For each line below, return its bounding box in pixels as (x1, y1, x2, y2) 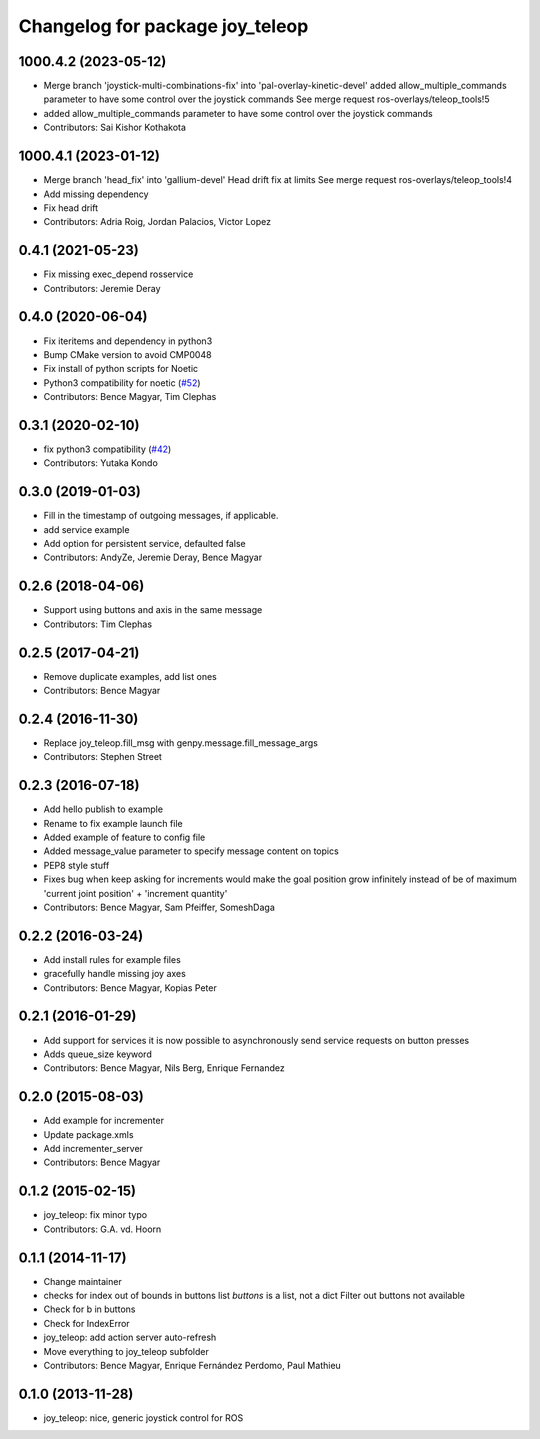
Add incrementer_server (43, 1143, 144, 1155)
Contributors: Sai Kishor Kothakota (43, 121, 187, 134)
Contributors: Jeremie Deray (43, 282, 161, 294)
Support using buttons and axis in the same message (43, 604, 263, 616)
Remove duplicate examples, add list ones (43, 670, 217, 682)
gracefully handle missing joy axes (43, 968, 187, 980)
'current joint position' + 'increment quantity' (43, 887, 228, 899)
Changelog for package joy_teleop (18, 15, 309, 37)
